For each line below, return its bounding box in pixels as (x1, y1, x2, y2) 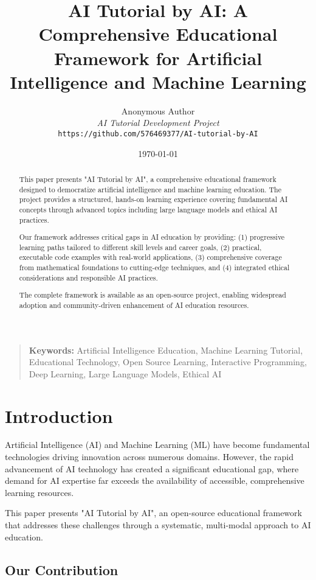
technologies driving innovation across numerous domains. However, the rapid (5, 450, 294, 463)
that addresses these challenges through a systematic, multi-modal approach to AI (5, 519, 311, 531)
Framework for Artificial (53, 45, 263, 70)
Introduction (5, 403, 113, 428)
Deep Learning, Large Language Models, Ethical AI (29, 367, 222, 380)
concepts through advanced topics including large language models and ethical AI (19, 204, 278, 214)
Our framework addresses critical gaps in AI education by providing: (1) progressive (19, 232, 285, 242)
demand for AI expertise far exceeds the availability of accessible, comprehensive (5, 474, 304, 487)
